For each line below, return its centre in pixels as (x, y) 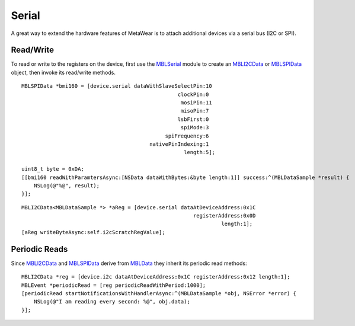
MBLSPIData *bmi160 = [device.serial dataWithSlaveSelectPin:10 (117, 86)
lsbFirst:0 (193, 119)
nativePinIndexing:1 (179, 144)
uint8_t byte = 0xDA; (53, 169)
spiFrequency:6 (187, 136)
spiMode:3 (195, 128)
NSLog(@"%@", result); (67, 186)
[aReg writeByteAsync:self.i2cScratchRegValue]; (93, 232)
